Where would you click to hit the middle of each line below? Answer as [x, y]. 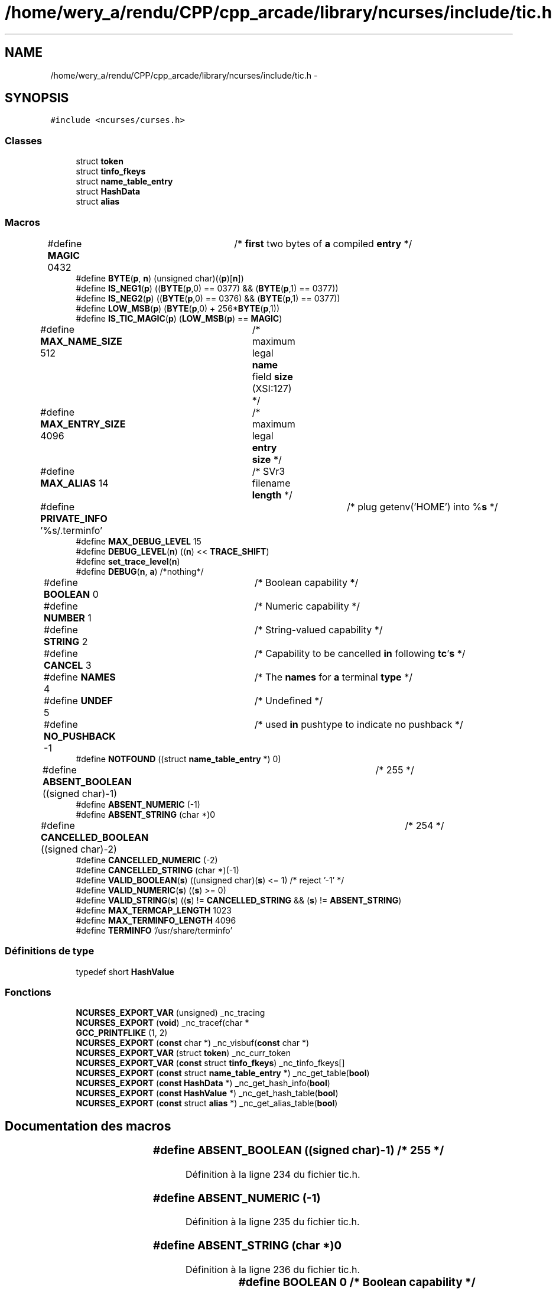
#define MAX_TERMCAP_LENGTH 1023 [154, 910]
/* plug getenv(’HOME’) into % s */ [422, 506]
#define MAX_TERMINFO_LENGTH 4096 [156, 920]
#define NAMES [80, 677]
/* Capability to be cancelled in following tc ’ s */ [360, 653]
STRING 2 [66, 641]
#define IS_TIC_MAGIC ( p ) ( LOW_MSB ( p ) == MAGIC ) [179, 318]
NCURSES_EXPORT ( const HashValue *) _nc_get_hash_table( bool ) [207, 1093]
